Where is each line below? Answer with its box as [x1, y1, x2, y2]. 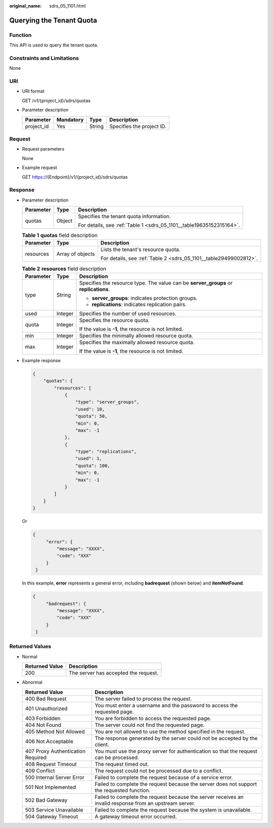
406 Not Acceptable [25, 738, 73, 745]
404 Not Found [25, 721, 62, 728]
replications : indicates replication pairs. [92, 301, 187, 308]
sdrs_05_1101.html [49, 3, 86, 9]
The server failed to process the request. [94, 695, 192, 702]
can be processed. [94, 754, 139, 761]
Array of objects [56, 251, 95, 258]
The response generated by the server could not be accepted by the [94, 735, 258, 742]
